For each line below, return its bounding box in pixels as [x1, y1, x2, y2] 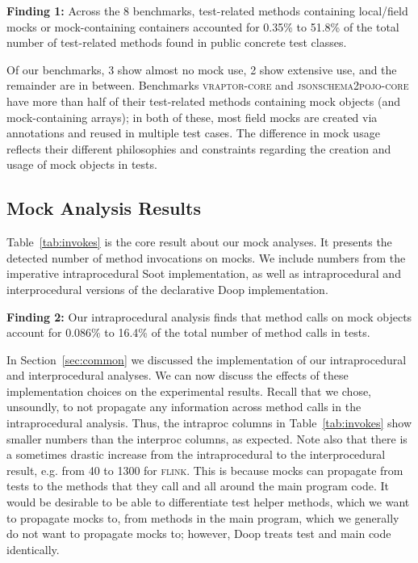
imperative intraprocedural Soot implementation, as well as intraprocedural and [6, 265, 401, 282]
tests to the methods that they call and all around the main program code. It [6, 477, 390, 494]
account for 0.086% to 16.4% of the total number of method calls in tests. [6, 324, 370, 341]
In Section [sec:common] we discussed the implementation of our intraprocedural [6, 351, 407, 368]
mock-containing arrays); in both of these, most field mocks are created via [6, 108, 378, 125]
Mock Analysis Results [6, 195, 201, 221]
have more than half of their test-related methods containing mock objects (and [6, 92, 401, 109]
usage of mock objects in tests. [6, 156, 157, 173]
